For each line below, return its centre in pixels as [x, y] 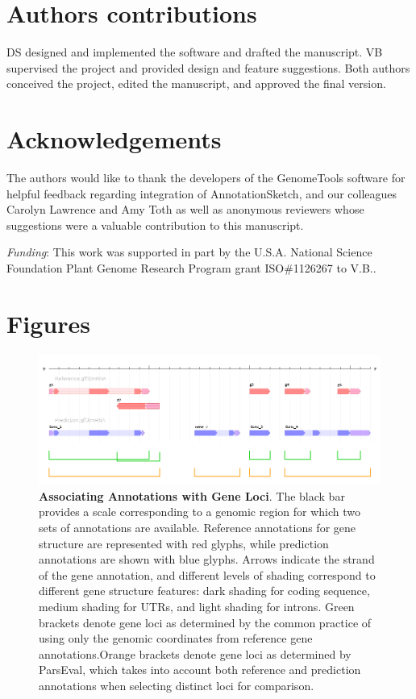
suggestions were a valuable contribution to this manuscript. [155, 225]
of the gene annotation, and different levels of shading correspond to [207, 574]
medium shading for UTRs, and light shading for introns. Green [197, 606]
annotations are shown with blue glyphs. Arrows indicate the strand [207, 559]
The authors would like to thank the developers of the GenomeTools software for [206, 178]
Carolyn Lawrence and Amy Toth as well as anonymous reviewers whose [185, 209]
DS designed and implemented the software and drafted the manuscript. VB [195, 52]
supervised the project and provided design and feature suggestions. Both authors [208, 67]
